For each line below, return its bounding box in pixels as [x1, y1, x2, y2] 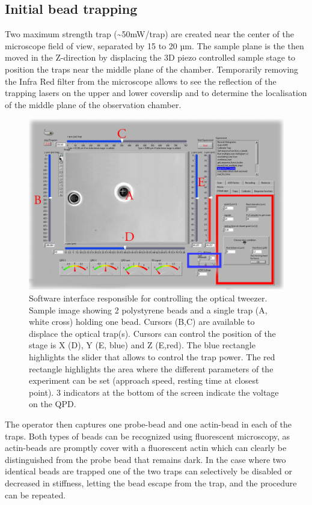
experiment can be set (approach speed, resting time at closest [29, 374, 259, 387]
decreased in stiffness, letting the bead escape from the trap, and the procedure [5, 476, 297, 489]
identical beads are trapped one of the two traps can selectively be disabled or [5, 465, 293, 477]
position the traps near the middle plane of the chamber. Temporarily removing [5, 62, 299, 75]
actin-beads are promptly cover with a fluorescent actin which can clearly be [5, 441, 287, 454]
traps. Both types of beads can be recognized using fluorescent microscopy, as [5, 429, 290, 442]
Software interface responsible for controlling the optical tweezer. [29, 292, 268, 304]
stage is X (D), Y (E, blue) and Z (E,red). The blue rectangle [29, 339, 255, 351]
